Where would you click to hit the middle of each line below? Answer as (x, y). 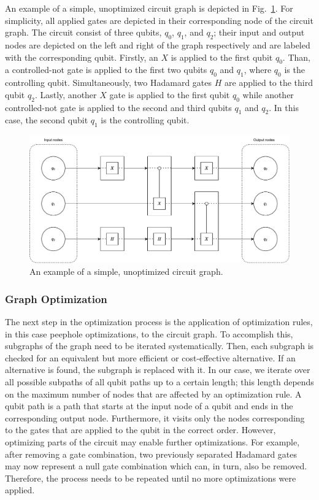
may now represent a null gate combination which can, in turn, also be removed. (156, 466)
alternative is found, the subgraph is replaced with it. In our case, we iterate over (158, 370)
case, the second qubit (47, 120)
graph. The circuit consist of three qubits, (83, 32)
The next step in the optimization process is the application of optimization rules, (159, 321)
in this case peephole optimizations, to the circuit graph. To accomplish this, (149, 333)
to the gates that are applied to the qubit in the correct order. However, (140, 430)
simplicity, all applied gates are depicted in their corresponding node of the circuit (159, 20)
